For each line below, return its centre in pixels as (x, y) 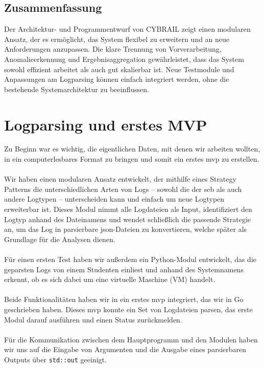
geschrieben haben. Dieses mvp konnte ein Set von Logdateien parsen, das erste (128, 309)
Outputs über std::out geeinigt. (55, 359)
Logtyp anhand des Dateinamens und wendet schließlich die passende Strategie (128, 219)
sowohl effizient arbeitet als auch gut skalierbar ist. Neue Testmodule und (119, 69)
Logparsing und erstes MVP (106, 124)
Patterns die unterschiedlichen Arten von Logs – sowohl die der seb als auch (123, 189)
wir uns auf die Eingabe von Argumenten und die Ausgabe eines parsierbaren (125, 349)
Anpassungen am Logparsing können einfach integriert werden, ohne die (117, 79)
